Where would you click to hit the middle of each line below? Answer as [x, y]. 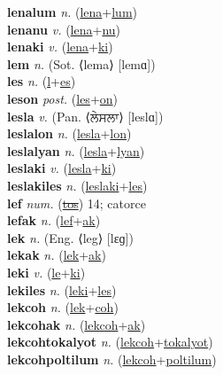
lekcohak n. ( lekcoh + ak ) [77, 324]
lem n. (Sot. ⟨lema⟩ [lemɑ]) [81, 63]
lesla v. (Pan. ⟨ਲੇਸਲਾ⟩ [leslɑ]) [85, 116]
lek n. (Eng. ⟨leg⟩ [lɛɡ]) [70, 237]
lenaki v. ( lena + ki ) [60, 47]
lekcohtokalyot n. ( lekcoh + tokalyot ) [110, 342]
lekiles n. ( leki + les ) [62, 289]
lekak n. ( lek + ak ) [57, 255]
